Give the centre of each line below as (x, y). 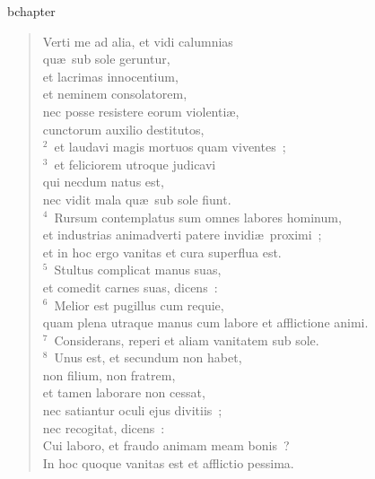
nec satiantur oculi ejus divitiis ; (132, 410)
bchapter (31, 11)
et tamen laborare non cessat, (124, 392)
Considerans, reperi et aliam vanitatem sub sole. (187, 340)
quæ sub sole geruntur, (106, 59)
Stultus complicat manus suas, (138, 270)
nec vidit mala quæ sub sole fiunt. (137, 199)
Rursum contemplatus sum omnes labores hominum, (198, 217)
